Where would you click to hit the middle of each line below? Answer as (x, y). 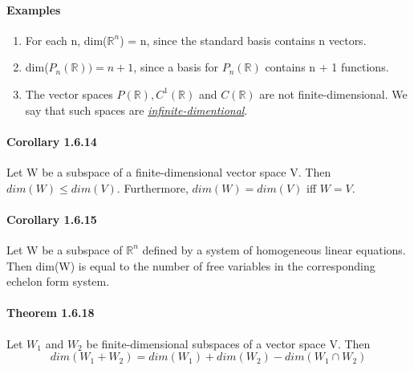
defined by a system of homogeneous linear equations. (274, 249)
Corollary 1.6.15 (52, 219)
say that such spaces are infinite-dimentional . (136, 110)
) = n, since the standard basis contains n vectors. (243, 40)
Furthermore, (156, 187)
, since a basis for (176, 67)
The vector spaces (69, 94)
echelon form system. (58, 281)
